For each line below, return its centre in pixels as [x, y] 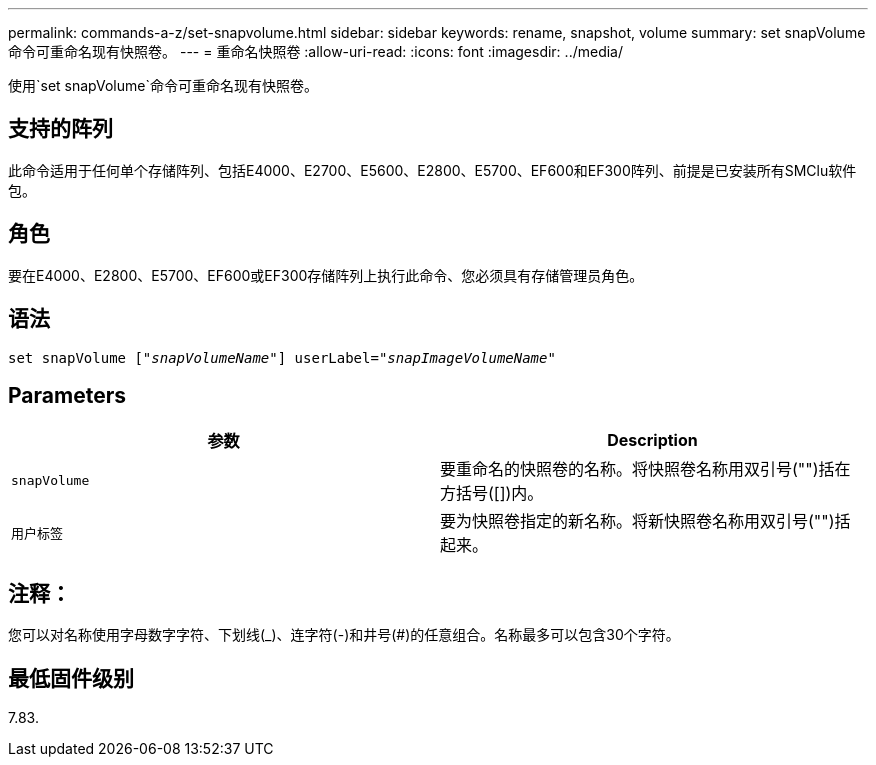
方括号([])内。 [492, 493]
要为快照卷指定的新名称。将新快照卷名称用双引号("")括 [645, 521]
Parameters [67, 395]
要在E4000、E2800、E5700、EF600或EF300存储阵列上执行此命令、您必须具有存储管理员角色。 [326, 275]
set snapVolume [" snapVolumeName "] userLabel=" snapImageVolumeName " [282, 357]
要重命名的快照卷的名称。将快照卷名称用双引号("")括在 [645, 469]
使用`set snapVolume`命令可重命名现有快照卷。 [163, 85]
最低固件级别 [71, 678]
